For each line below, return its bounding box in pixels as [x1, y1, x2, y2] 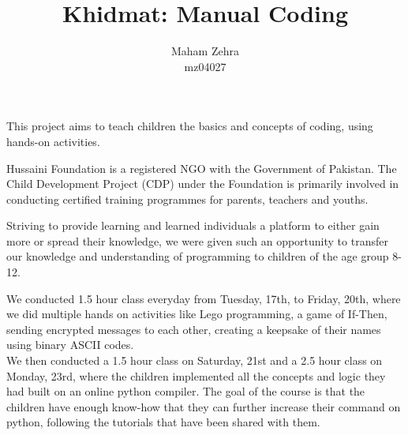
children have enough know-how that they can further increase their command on [6, 398, 401, 414]
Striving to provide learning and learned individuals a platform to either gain [6, 217, 380, 234]
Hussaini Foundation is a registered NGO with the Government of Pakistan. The [6, 159, 397, 176]
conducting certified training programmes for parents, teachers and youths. [6, 190, 369, 207]
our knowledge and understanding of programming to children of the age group [6, 248, 389, 264]
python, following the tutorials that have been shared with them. [6, 414, 320, 430]
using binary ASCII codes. [6, 336, 134, 353]
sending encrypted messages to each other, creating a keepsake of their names [6, 321, 381, 337]
